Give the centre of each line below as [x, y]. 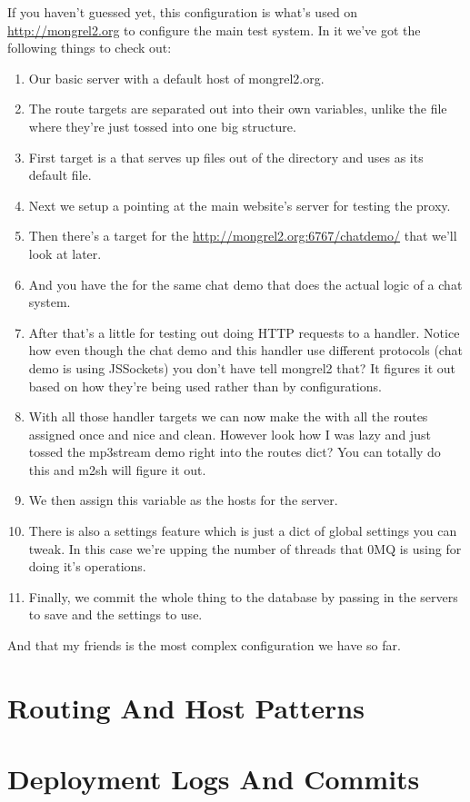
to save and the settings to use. [115, 614]
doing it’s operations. [87, 566]
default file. [60, 175]
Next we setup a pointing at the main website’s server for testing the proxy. [240, 205]
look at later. [65, 253]
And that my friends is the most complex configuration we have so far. [204, 645]
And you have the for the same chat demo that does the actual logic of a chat [245, 284]
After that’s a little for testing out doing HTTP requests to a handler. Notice [244, 332]
